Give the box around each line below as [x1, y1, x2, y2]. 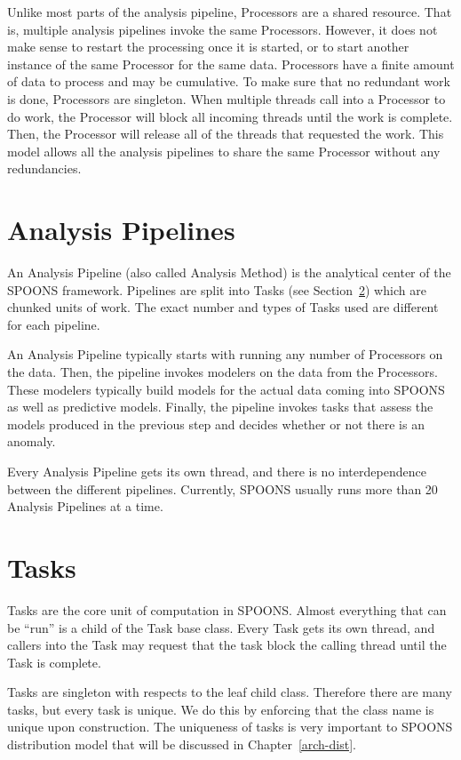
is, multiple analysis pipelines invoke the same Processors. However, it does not [7, 20, 438, 38]
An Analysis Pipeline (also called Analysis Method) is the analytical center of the [7, 263, 451, 282]
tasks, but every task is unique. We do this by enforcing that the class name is [7, 700, 434, 718]
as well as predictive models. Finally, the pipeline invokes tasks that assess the [7, 397, 433, 416]
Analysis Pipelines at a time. [7, 497, 163, 516]
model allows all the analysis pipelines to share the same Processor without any [7, 141, 441, 160]
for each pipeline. [7, 315, 100, 333]
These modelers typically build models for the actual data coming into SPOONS [7, 380, 445, 398]
